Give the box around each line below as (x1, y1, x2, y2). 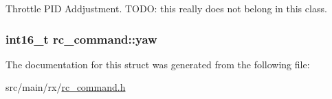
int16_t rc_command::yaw (5, 30, 157, 47)
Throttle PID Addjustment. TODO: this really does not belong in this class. (5, 1, 327, 15)
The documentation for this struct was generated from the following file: (5, 57, 310, 71)
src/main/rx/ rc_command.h (5, 80, 126, 94)
